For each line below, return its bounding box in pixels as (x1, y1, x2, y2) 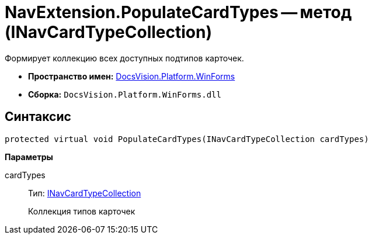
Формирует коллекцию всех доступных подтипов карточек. (5, 53, 244, 63)
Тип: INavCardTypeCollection (28, 188, 141, 198)
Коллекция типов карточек (28, 206, 135, 216)
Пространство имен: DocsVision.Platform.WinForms (28, 71, 235, 81)
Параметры (5, 151, 53, 162)
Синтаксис (5, 109, 71, 124)
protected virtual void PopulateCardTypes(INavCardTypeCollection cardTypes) (5, 134, 369, 144)
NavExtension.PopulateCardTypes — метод (5, 2, 352, 22)
